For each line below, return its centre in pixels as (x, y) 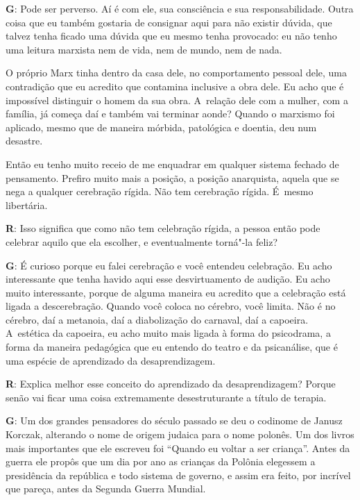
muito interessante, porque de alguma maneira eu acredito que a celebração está (176, 292)
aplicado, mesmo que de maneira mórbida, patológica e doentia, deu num (161, 127)
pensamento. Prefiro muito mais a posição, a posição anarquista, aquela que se (172, 177)
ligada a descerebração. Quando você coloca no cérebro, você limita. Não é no (171, 306)
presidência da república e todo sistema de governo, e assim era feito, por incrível (178, 475)
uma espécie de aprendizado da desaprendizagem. (111, 360)
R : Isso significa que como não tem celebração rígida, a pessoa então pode (163, 228)
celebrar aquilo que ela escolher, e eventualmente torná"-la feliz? (142, 241)
